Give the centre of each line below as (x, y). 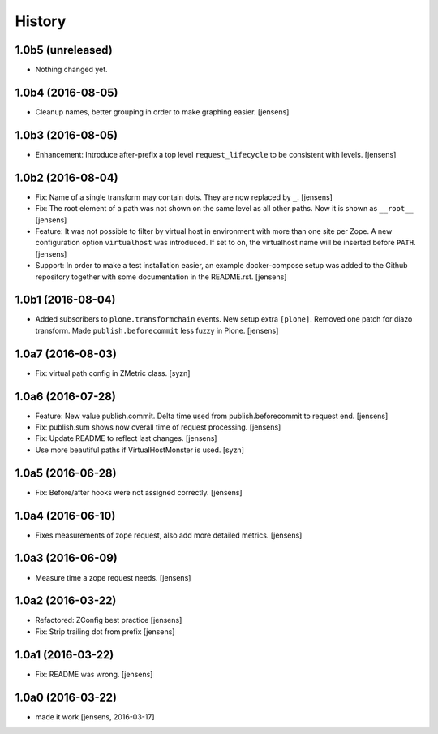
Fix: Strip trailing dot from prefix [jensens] (105, 631)
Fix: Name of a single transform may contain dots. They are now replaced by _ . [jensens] (184, 197)
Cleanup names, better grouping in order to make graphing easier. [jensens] (162, 112)
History (41, 21)
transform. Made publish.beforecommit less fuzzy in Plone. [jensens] (157, 330)
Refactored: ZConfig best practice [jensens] (109, 620)
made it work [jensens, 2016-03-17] (95, 717)
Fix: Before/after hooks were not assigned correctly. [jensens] (139, 492)
